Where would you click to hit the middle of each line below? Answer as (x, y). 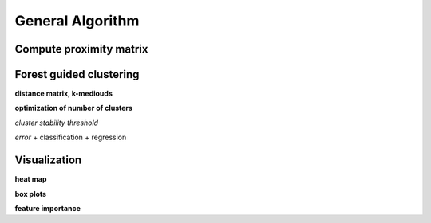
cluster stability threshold (57, 123)
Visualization (48, 160)
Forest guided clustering (77, 74)
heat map (31, 179)
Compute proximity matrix (81, 49)
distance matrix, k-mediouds (64, 94)
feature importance (48, 208)
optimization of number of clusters (74, 108)
